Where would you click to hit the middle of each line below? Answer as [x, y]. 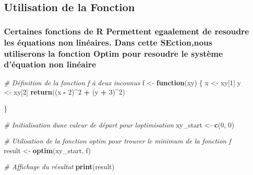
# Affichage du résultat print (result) [59, 167]
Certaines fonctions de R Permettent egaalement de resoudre [126, 31]
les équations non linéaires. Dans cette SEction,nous [108, 42]
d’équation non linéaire [50, 64]
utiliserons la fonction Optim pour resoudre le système [113, 53]
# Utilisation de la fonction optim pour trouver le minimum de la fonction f [117, 141]
